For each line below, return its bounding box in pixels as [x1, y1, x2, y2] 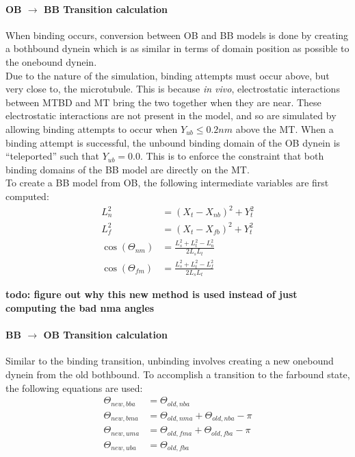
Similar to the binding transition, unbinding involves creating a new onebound [5, 354, 334, 368]
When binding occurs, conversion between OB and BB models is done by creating [5, 27, 349, 42]
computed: [5, 188, 49, 203]
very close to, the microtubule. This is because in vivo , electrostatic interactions [5, 82, 340, 96]
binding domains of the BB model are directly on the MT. [5, 162, 250, 176]
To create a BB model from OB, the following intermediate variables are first [5, 175, 329, 190]
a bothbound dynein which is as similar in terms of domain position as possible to [5, 41, 350, 55]
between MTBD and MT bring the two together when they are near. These [5, 95, 321, 109]
